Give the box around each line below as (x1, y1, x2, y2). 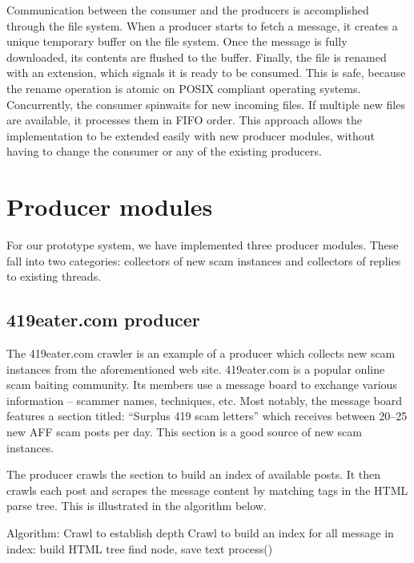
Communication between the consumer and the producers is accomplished (6, 2, 369, 18)
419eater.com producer (6, 307, 200, 332)
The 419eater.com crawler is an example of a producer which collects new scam (6, 345, 396, 362)
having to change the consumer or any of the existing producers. (6, 143, 322, 160)
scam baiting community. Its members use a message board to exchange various (6, 376, 397, 393)
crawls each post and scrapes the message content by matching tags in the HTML (6, 481, 408, 498)
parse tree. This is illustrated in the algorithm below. (6, 497, 267, 514)
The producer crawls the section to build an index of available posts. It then (6, 466, 381, 483)
